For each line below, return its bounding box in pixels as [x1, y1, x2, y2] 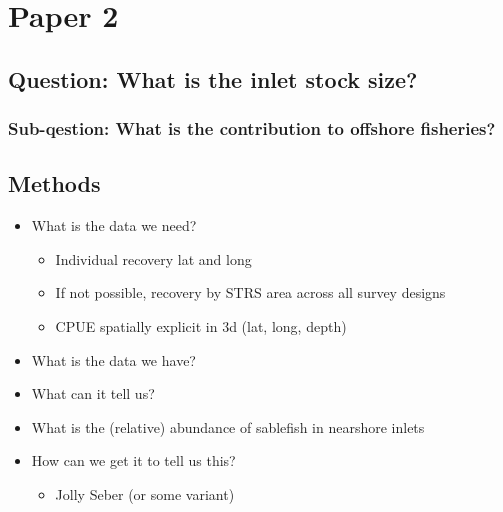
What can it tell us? [31, 383, 155, 404]
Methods [8, 168, 101, 199]
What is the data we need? [31, 215, 197, 236]
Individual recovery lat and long [55, 248, 252, 269]
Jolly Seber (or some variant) [55, 483, 235, 504]
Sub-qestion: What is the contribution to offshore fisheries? [8, 116, 496, 141]
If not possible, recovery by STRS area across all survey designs [55, 282, 446, 303]
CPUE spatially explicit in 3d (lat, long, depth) [55, 315, 347, 336]
